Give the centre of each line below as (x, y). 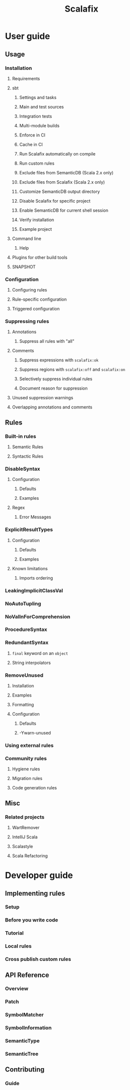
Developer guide (39, 876)
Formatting (23, 705)
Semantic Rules (28, 447)
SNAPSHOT (24, 267)
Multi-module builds (39, 125)
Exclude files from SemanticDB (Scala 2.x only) (66, 172)
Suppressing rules (27, 322)
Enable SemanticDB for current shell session (64, 210)
